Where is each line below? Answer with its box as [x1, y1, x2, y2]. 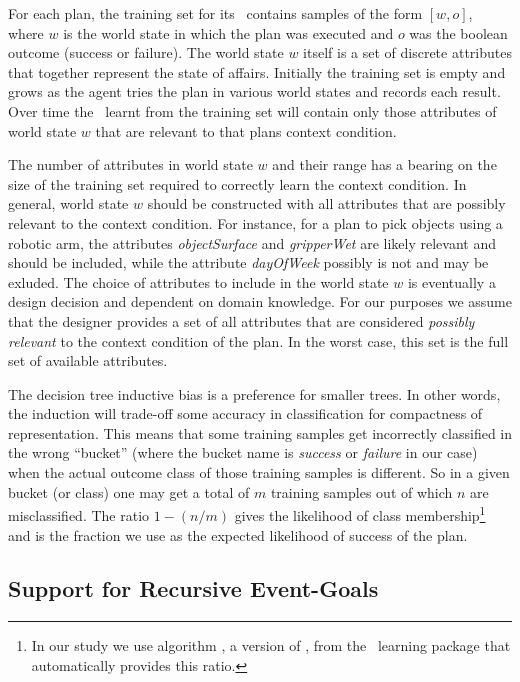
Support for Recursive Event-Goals [8, 573, 379, 604]
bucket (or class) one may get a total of [8, 481, 250, 502]
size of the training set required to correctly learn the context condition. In [8, 173, 467, 194]
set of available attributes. [8, 350, 168, 371]
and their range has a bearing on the [272, 154, 497, 175]
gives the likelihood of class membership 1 [234, 502, 486, 525]
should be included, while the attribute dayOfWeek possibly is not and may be [8, 252, 489, 273]
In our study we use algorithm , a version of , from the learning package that [31, 635, 511, 656]
